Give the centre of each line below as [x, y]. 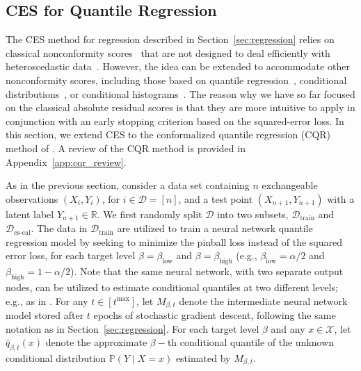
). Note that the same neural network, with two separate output [207, 271]
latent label [30, 214]
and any [288, 328]
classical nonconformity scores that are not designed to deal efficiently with [168, 52]
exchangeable [290, 185]
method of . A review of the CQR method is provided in [126, 148]
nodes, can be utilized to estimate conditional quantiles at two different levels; [172, 287]
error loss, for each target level [71, 255]
